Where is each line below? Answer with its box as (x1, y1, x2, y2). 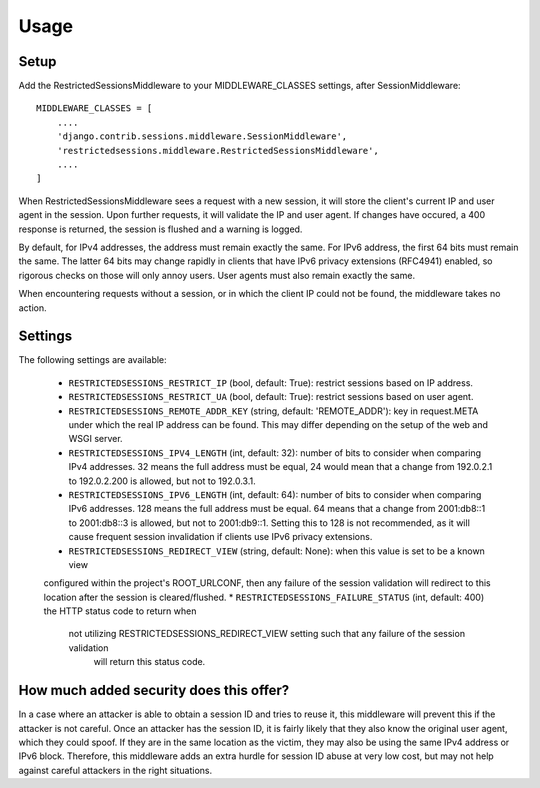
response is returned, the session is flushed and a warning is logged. (18, 223, 303, 235)
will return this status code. (93, 656, 206, 668)
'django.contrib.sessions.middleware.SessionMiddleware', (56, 131, 348, 142)
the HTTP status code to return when (43, 605, 197, 617)
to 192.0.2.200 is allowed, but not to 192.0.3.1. (68, 475, 256, 487)
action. (18, 301, 47, 314)
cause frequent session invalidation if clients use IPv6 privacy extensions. (68, 531, 373, 543)
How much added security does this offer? (18, 682, 290, 699)
